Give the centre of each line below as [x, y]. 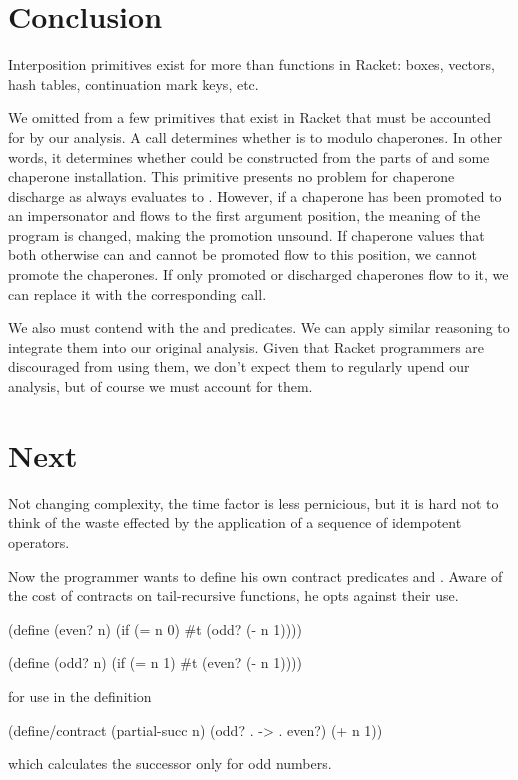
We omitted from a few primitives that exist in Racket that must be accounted [250, 117]
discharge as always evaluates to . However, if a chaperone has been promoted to [255, 195]
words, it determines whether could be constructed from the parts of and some [249, 156]
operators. [39, 541]
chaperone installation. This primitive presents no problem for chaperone [231, 176]
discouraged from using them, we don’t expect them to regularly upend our [239, 366]
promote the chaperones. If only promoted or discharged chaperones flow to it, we [258, 274]
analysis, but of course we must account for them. [160, 386]
